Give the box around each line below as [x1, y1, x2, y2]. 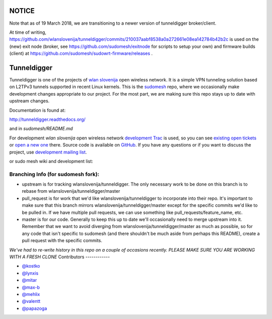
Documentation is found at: [9, 107, 65, 113]
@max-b [22, 284, 40, 290]
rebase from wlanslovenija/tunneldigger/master [22, 188, 120, 194]
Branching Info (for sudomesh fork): [9, 171, 100, 178]
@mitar [22, 277, 37, 283]
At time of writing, [9, 29, 46, 35]
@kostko [22, 263, 40, 269]
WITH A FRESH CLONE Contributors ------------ [9, 254, 110, 260]
